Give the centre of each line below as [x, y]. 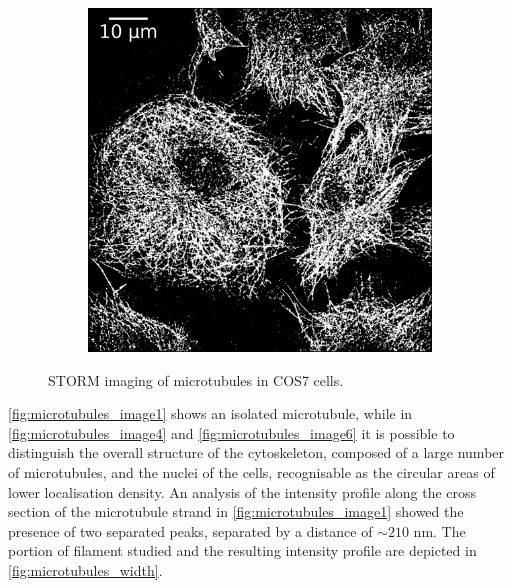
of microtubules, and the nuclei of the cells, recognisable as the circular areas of [251, 471]
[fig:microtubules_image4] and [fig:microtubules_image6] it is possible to [231, 432]
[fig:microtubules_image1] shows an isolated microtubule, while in [210, 413]
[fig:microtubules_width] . [85, 569]
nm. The [439, 530]
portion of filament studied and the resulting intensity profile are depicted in [242, 550]
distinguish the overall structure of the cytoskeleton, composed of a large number [256, 452]
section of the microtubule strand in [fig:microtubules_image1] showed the [236, 511]
